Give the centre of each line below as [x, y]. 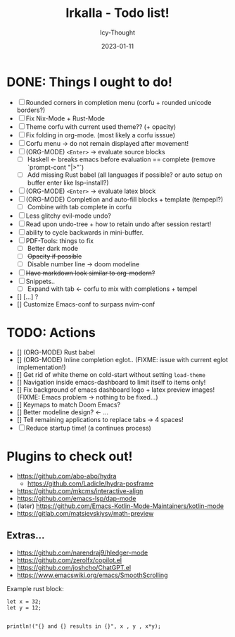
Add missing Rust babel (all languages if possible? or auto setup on [125, 175]
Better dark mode [53, 248]
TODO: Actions [51, 333]
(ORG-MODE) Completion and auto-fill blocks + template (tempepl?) [125, 199]
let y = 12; [24, 607]
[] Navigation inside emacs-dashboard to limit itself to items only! [111, 383]
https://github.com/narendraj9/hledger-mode [82, 552]
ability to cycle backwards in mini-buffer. [85, 232]
